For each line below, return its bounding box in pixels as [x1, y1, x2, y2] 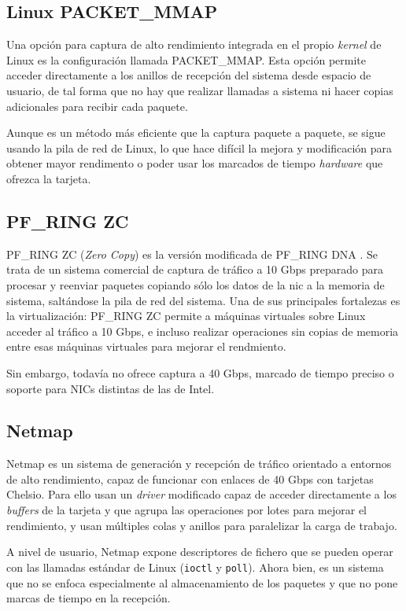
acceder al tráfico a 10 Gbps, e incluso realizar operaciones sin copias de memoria [6, 322, 399, 339]
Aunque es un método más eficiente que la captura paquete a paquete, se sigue [6, 124, 386, 141]
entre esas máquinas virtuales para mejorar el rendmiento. [6, 338, 286, 355]
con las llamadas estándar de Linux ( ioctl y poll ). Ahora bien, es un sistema [6, 558, 384, 575]
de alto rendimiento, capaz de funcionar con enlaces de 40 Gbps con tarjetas [6, 470, 374, 487]
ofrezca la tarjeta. [6, 170, 91, 186]
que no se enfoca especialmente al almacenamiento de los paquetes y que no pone [6, 574, 398, 591]
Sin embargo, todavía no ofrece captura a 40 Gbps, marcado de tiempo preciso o [6, 364, 394, 381]
